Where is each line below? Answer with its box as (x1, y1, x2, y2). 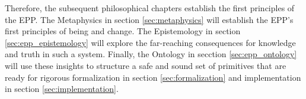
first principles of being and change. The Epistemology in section (5, 25, 241, 37)
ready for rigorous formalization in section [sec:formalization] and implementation (5, 71, 301, 83)
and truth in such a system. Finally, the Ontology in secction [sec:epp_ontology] (5, 48, 297, 60)
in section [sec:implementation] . (5, 82, 119, 95)
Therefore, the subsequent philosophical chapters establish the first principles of (5, 2, 295, 14)
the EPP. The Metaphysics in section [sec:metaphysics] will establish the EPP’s (5, 13, 294, 25)
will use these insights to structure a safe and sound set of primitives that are (5, 59, 286, 71)
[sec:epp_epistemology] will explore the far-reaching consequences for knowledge (5, 36, 296, 48)
